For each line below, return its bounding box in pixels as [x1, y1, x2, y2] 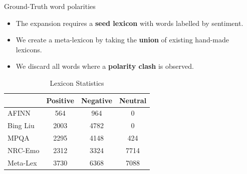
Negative [81, 95, 112, 105]
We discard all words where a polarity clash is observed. [16, 61, 194, 71]
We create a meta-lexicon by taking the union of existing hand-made [16, 34, 229, 45]
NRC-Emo [8, 145, 40, 155]
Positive [46, 95, 74, 105]
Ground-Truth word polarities [4, 1, 96, 11]
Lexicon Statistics [50, 77, 104, 88]
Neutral [119, 95, 147, 105]
